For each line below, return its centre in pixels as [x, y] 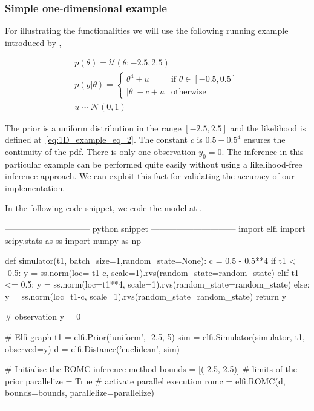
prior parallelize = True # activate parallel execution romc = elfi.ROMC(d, [145, 380]
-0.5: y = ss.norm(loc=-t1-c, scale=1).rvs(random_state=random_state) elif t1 [152, 272]
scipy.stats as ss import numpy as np [73, 240]
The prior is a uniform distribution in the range [93, 127]
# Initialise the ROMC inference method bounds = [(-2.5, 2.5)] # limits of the [151, 369]
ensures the [264, 140]
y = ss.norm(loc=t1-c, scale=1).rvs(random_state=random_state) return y [146, 296]
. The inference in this [263, 151]
